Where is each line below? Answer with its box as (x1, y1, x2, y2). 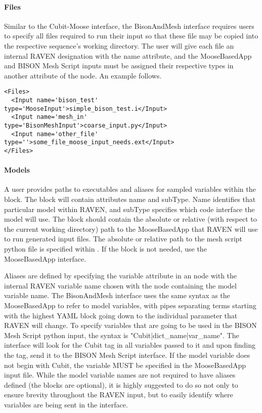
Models (4, 164, 30, 175)
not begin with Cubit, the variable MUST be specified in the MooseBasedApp (4, 359, 246, 370)
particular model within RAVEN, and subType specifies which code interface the (4, 203, 255, 214)
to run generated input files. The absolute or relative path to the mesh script (4, 233, 243, 244)
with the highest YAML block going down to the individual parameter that (4, 310, 238, 320)
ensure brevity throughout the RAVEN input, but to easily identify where (4, 389, 233, 400)
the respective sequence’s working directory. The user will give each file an (4, 40, 234, 51)
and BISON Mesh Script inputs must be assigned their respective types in (4, 60, 234, 71)
